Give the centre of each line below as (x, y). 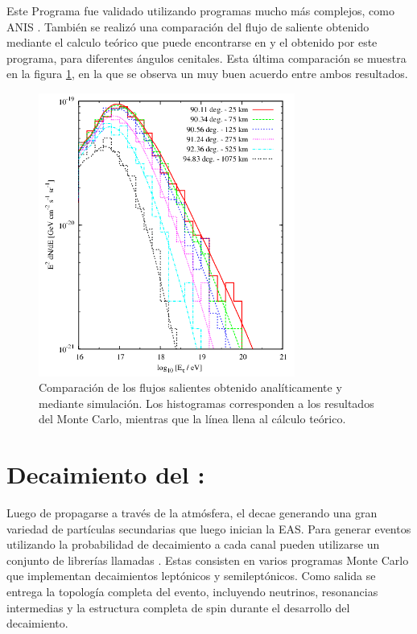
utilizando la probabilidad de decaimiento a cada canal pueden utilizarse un (193, 544)
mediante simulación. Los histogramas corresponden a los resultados (206, 403)
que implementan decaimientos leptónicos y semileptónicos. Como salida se (191, 576)
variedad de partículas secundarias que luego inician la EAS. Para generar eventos (209, 528)
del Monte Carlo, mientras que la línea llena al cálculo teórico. (192, 419)
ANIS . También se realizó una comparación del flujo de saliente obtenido (188, 26)
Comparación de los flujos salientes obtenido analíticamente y (190, 387)
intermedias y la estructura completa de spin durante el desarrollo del (178, 607)
